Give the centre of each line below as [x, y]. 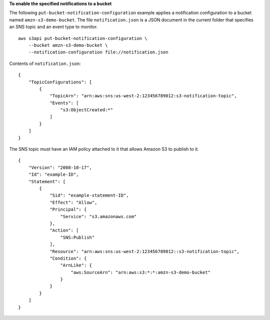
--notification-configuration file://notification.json [98, 52]
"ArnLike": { [76, 265]
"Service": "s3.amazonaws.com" [98, 216]
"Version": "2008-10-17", [60, 167]
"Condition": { [68, 258]
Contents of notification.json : [45, 63]
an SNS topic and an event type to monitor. [53, 27]
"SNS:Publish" [77, 237]
